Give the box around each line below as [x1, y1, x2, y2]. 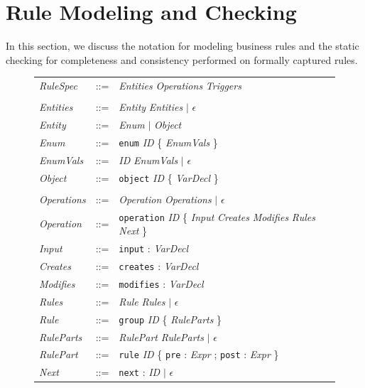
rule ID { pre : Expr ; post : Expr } [119, 347, 279, 362]
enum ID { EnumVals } [119, 134, 218, 149]
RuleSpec [39, 78, 77, 93]
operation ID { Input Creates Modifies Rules [119, 209, 315, 224]
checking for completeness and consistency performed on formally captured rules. [6, 52, 358, 67]
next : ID [119, 365, 160, 379]
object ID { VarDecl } [119, 170, 219, 185]
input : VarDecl [119, 241, 189, 256]
